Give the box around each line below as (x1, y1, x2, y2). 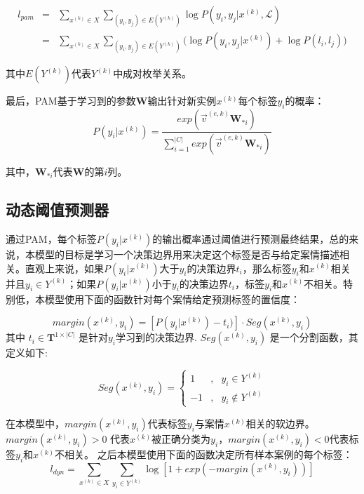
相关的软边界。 (245, 415, 315, 430)
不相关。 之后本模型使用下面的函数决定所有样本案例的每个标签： (55, 446, 353, 461)
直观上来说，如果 (25, 260, 104, 275)
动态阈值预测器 (6, 199, 109, 220)
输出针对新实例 (147, 93, 217, 108)
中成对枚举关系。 (113, 66, 192, 81)
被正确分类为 (151, 431, 211, 446)
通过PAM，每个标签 (6, 231, 97, 246)
